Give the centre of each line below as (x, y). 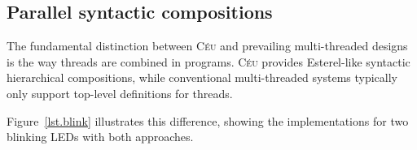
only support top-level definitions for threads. (120, 93)
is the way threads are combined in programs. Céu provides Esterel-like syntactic (208, 61)
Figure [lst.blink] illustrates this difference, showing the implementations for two (208, 120)
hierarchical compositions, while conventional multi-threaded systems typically (202, 77)
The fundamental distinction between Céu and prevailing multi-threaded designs (207, 46)
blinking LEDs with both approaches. (100, 137)
